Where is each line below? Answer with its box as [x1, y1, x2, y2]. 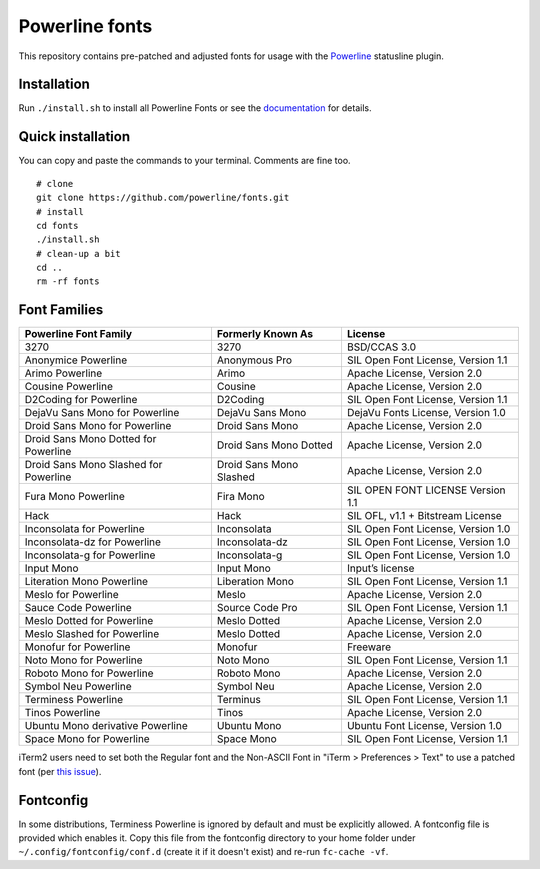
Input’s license [346, 561, 415, 575]
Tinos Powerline [24, 706, 101, 720]
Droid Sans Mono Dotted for [24, 432, 157, 446]
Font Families [18, 301, 104, 319]
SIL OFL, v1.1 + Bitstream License [346, 509, 502, 523]
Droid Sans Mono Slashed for [24, 458, 163, 472]
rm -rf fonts [36, 276, 100, 287]
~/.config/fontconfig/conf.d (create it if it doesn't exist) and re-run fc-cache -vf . [18, 846, 389, 858]
